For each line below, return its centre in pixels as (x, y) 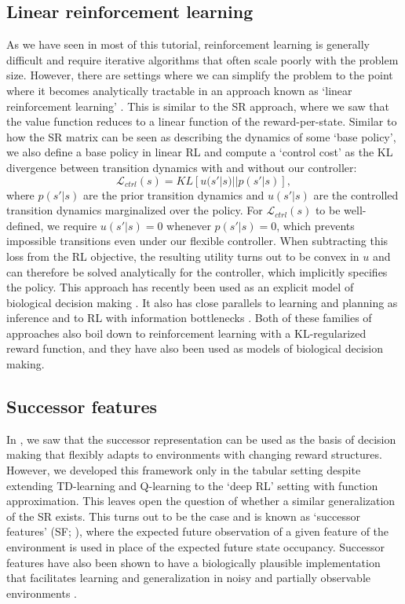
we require (72, 225)
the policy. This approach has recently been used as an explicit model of (180, 287)
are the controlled (356, 194)
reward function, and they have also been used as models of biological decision (195, 348)
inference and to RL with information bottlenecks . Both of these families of (189, 318)
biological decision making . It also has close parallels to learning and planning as (202, 302)
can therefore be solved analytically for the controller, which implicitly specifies (197, 271)
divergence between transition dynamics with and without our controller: (182, 167)
